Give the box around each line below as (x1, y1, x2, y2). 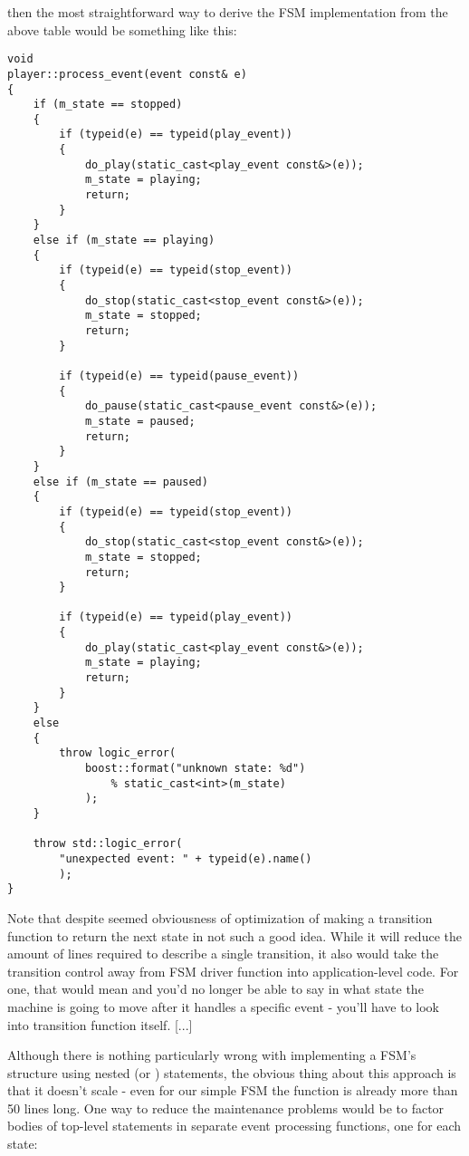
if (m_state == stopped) (33, 98, 183, 111)
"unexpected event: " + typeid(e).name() (59, 852, 312, 865)
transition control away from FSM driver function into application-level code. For (7, 961, 459, 980)
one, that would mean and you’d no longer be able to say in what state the (7, 979, 424, 998)
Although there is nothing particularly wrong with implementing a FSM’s (7, 1045, 416, 1064)
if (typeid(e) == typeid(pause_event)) (59, 369, 300, 382)
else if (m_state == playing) (33, 234, 215, 247)
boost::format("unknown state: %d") (84, 762, 306, 775)
